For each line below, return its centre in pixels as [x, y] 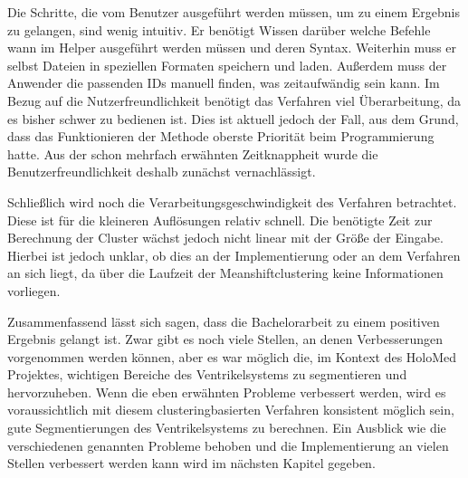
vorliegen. [34, 290]
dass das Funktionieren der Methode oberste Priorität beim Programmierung [221, 136]
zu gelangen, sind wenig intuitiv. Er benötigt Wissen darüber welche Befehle [219, 29]
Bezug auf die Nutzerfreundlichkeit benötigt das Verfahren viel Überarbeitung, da [234, 100]
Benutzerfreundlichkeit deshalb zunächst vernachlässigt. [162, 172]
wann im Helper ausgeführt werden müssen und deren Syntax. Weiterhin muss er [232, 48]
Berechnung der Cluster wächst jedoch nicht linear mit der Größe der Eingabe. [225, 238]
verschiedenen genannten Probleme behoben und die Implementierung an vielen [228, 445]
